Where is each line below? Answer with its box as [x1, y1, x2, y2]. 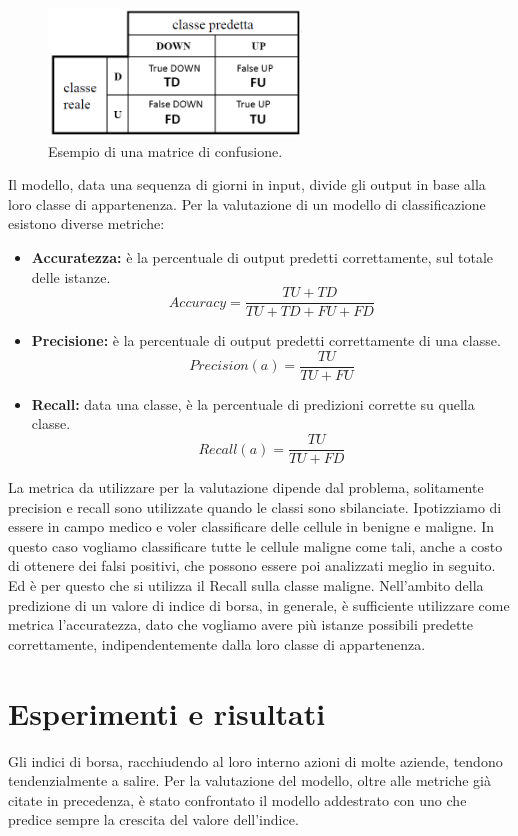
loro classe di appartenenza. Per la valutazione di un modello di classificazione [8, 193, 486, 214]
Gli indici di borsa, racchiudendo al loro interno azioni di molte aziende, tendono [8, 750, 503, 771]
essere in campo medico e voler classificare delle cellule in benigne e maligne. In [8, 516, 495, 537]
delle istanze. [31, 266, 111, 287]
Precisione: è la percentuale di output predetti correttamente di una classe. [31, 330, 501, 351]
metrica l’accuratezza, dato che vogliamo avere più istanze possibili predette [8, 614, 474, 635]
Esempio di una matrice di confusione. [48, 140, 283, 161]
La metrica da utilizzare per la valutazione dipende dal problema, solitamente [8, 477, 484, 498]
